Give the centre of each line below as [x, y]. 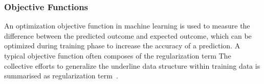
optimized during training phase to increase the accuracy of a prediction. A [122, 46]
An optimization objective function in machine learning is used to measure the [127, 26]
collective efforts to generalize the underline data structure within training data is [132, 65]
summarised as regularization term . [61, 76]
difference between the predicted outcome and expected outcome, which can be [128, 35]
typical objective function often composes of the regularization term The [118, 55]
